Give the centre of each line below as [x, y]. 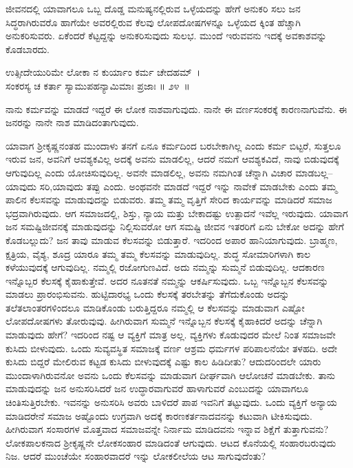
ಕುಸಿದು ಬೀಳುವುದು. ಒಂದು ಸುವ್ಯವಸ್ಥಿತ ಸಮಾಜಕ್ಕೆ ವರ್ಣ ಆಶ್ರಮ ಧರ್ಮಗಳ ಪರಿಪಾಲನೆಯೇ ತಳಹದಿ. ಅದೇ [172, 348]
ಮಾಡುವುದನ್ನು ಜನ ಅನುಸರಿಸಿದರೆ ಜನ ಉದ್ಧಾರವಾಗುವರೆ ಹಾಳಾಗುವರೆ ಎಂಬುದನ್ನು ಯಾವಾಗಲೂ [157, 388]
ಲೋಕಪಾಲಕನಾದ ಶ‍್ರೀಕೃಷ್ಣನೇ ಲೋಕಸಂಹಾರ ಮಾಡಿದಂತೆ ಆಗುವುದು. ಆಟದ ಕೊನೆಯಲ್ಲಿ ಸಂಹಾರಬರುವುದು [171, 442]
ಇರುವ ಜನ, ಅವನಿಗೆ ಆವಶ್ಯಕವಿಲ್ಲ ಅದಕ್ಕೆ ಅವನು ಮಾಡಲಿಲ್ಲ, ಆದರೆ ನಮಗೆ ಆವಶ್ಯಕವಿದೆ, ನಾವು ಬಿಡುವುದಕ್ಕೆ [172, 159]
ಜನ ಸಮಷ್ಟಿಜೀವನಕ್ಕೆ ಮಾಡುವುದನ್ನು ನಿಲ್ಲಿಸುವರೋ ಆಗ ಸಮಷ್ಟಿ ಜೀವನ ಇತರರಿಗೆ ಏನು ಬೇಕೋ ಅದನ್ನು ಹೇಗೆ [175, 226]
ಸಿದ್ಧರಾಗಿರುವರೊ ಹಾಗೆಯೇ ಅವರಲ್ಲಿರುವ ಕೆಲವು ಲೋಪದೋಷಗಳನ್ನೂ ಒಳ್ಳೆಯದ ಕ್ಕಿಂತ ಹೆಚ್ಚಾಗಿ [153, 22]
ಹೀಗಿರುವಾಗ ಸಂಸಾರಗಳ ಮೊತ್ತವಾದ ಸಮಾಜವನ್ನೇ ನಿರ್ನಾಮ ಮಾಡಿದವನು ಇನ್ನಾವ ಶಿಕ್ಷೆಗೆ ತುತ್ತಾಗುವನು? [167, 429]
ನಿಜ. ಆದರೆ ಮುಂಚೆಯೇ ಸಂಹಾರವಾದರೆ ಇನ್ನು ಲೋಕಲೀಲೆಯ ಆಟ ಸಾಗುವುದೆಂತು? [136, 456]
